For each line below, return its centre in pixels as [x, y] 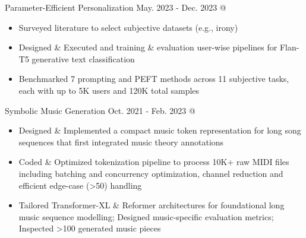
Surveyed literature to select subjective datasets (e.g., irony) [128, 27]
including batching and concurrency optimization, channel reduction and [151, 173]
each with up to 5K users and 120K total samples [109, 90]
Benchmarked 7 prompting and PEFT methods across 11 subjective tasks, [154, 79]
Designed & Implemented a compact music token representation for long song [160, 130]
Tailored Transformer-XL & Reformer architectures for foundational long [152, 205]
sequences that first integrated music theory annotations [121, 142]
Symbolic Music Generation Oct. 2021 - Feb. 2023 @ [100, 110]
